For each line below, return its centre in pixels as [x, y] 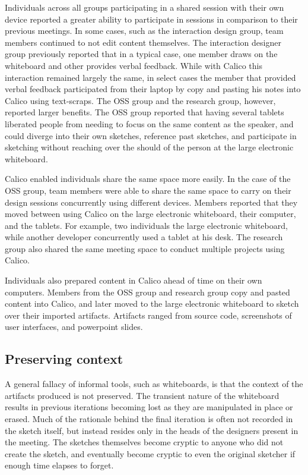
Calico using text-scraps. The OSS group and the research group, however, [140, 100]
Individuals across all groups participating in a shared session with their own [145, 7]
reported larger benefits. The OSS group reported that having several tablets [145, 112]
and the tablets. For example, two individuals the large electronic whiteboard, [146, 225]
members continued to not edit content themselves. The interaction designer [143, 42]
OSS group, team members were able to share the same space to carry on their [148, 190]
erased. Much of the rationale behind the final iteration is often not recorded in [149, 419]
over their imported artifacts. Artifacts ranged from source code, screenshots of [148, 315]
